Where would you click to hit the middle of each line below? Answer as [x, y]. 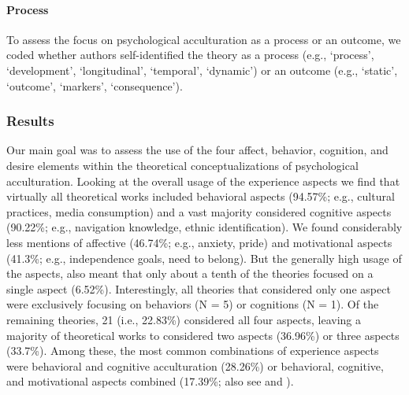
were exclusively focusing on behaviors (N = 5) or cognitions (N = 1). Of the [193, 304]
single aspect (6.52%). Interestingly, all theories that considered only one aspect [199, 288]
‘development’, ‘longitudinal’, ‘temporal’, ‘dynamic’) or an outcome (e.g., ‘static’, [202, 70]
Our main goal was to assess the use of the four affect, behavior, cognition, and [197, 150]
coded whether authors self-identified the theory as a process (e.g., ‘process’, [190, 55]
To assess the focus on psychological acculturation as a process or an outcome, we [204, 39]
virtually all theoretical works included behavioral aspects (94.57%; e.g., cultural [201, 196]
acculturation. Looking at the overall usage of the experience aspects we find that [203, 181]
